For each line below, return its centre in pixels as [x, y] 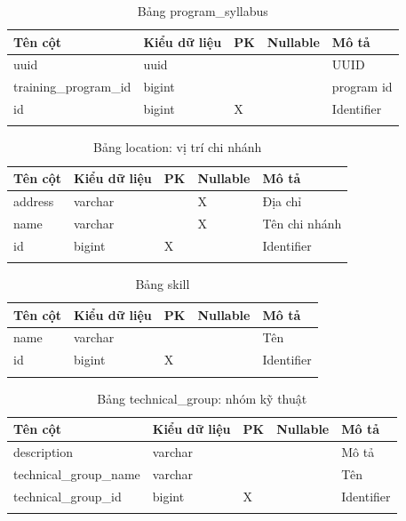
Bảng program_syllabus [203, 11]
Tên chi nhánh [302, 223]
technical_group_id [68, 496]
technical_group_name [77, 473]
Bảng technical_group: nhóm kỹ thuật [202, 398]
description [44, 452]
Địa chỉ [282, 200]
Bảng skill [163, 283]
